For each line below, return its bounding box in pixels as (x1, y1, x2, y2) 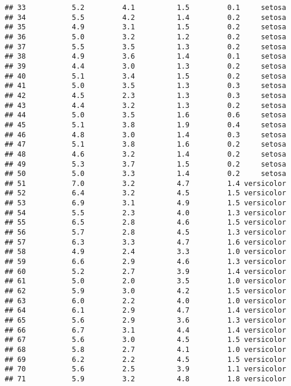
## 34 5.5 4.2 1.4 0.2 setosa (5, 13, 286, 22)
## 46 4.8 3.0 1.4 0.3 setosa (5, 130, 286, 139)
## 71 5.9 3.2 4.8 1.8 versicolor (5, 374, 286, 383)
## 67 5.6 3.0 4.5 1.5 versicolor (5, 336, 286, 344)
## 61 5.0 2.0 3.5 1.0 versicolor (5, 277, 286, 286)
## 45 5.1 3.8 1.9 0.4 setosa (5, 120, 286, 129)
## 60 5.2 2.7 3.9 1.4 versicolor (5, 267, 286, 276)
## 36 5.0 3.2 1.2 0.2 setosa (5, 32, 286, 41)
